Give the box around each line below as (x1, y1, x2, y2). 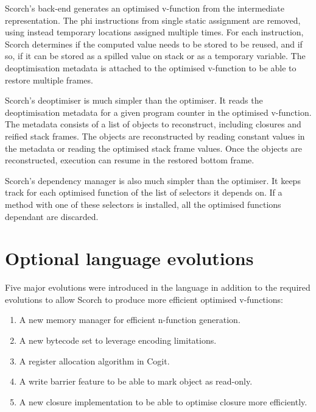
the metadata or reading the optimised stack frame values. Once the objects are (5, 141, 303, 154)
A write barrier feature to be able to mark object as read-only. (19, 375, 253, 388)
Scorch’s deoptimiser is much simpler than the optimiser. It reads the (5, 94, 263, 107)
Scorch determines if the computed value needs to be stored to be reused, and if (5, 37, 303, 50)
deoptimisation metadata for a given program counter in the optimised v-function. (5, 105, 312, 118)
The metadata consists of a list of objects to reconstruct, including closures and (5, 118, 301, 130)
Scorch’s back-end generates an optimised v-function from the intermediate (5, 2, 284, 14)
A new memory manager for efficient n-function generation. (19, 313, 241, 326)
